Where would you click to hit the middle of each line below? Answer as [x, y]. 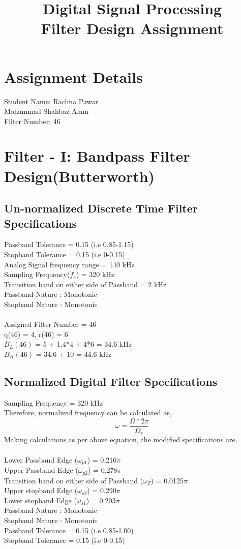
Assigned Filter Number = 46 [50, 324]
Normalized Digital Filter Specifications [111, 381]
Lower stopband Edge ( [40, 500]
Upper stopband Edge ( [41, 490]
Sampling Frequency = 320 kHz [53, 402]
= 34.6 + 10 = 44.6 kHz [74, 354]
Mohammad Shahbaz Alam [47, 111]
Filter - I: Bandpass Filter [97, 156]
